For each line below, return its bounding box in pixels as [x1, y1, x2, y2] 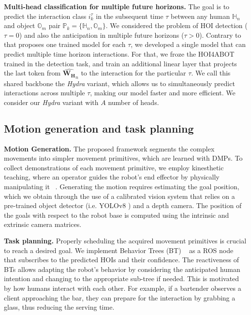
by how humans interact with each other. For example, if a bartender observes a [4, 283, 241, 293]
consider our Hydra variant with [4, 97, 99, 107]
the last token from [4, 68, 61, 78]
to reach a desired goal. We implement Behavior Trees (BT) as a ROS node [4, 245, 234, 255]
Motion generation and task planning [4, 120, 194, 135]
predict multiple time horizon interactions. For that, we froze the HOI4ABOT [4, 48, 235, 59]
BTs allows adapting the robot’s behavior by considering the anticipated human [4, 264, 240, 274]
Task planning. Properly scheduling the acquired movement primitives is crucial [4, 235, 247, 245]
